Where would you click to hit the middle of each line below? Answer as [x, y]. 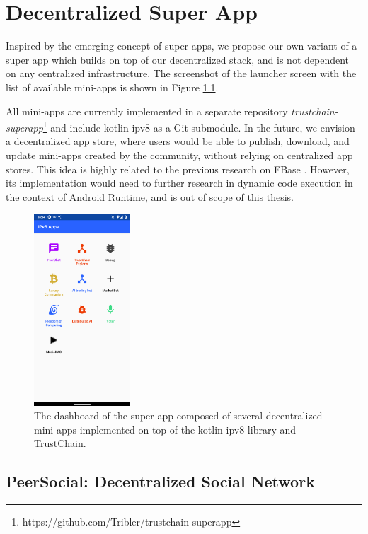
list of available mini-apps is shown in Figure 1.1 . [112, 87]
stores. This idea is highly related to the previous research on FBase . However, [178, 169]
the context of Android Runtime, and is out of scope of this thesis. [150, 196]
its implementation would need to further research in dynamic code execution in [179, 183]
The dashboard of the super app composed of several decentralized [178, 416]
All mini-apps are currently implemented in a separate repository [147, 111]
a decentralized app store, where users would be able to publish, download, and [178, 141]
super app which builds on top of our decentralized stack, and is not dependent [178, 59]
